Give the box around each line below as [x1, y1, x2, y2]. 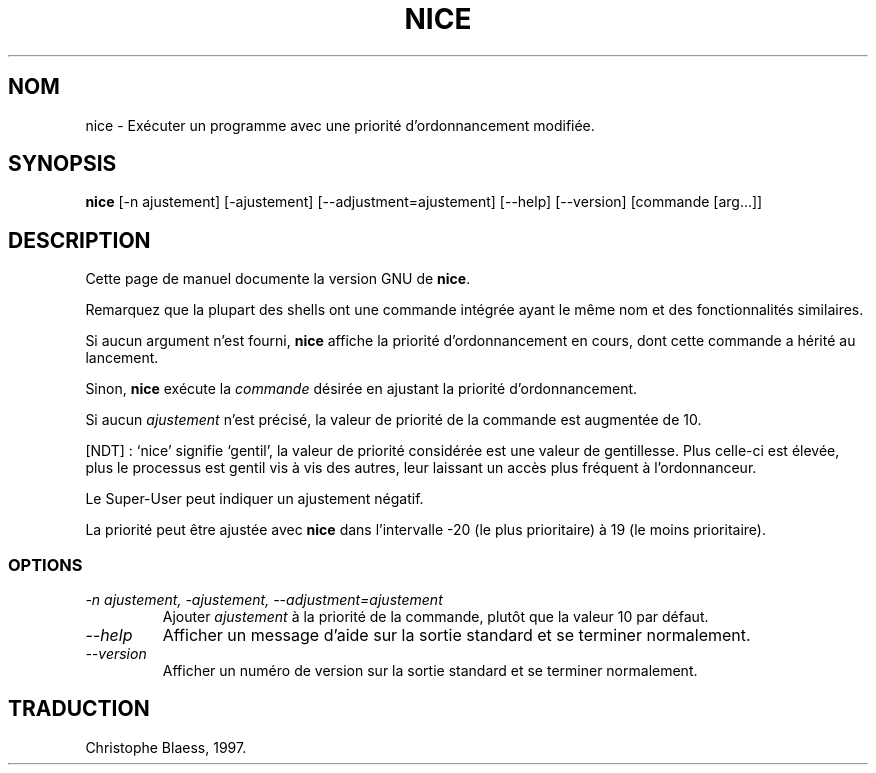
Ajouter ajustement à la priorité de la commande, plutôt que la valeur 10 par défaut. [162, 608, 709, 626]
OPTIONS [8, 554, 83, 575]
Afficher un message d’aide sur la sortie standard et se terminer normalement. [162, 625, 751, 646]
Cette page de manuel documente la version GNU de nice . [85, 270, 471, 288]
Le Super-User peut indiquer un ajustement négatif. [85, 490, 424, 508]
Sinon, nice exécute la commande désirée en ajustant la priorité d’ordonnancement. [85, 380, 638, 398]
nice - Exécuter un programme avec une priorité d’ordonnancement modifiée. [85, 116, 595, 134]
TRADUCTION [8, 696, 150, 722]
